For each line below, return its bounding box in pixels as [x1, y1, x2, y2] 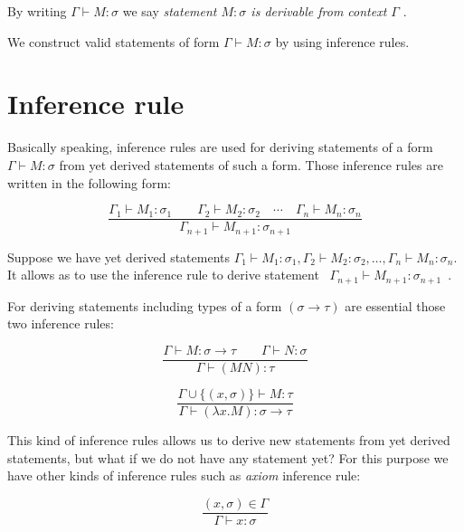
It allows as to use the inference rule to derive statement [7, 265, 319, 284]
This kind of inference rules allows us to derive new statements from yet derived [7, 430, 450, 449]
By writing [7, 2, 67, 20]
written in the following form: [7, 173, 171, 192]
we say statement [122, 2, 217, 20]
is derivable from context [251, 2, 387, 20]
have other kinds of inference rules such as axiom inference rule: [7, 466, 361, 485]
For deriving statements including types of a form [7, 296, 282, 315]
